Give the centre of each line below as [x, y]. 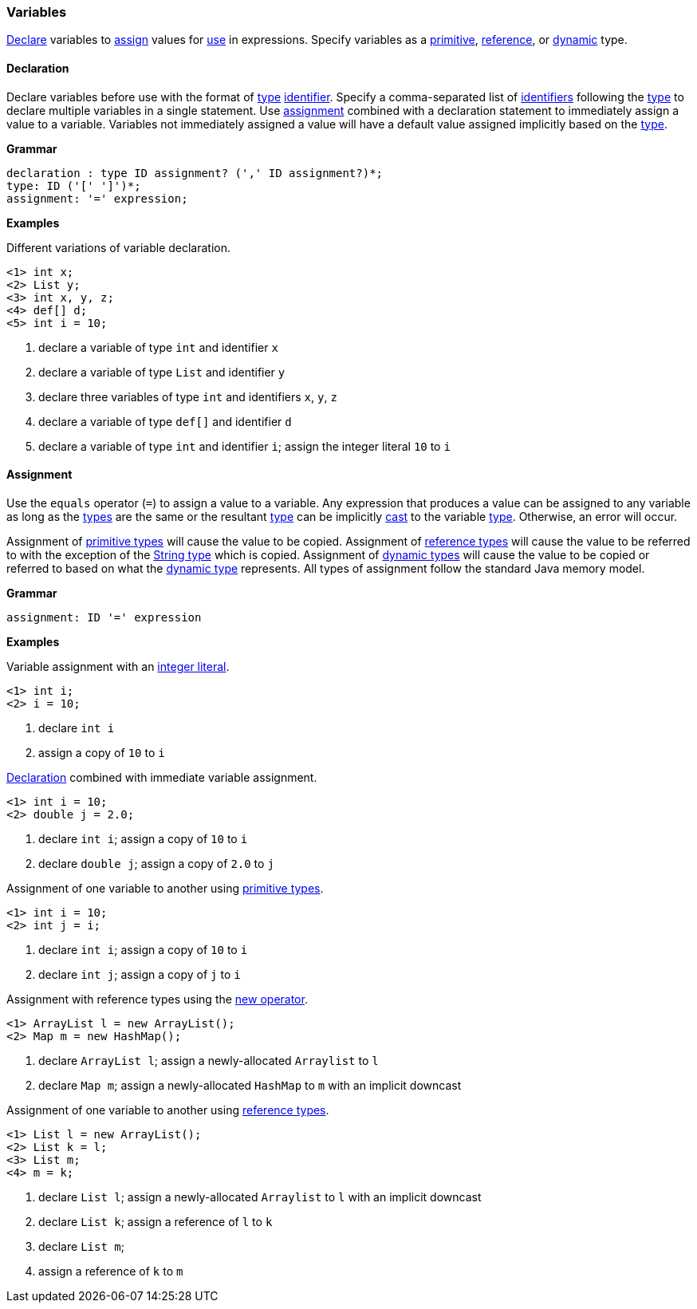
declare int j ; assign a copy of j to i [140, 974]
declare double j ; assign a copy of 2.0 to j [156, 863]
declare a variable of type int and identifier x [158, 347]
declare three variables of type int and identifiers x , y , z [188, 396]
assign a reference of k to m [111, 1271]
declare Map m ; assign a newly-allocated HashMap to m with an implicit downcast [250, 1085]
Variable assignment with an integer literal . [118, 666]
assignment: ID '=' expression [104, 617]
